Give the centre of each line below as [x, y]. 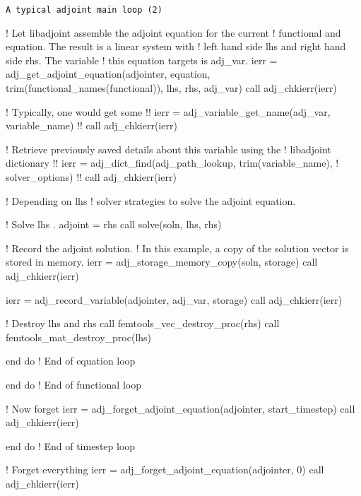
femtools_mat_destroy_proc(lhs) [79, 337]
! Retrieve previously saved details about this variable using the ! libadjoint [168, 149]
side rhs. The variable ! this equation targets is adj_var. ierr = [142, 60]
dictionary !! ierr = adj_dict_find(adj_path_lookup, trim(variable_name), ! [172, 163]
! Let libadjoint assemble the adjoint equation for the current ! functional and [173, 32]
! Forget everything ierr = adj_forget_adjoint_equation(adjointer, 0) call [165, 470]
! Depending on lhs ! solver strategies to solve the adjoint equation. [151, 200]
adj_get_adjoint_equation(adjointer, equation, [108, 74]
